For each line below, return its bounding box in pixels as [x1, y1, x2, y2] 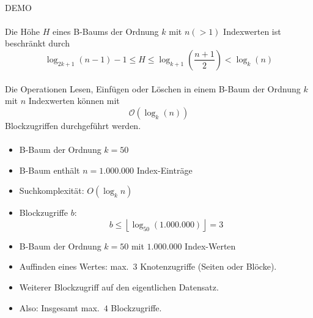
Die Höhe [5, 24, 40, 37]
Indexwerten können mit [28, 94, 120, 107]
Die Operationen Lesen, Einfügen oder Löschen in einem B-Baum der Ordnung [5, 82, 301, 95]
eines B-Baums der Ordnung [52, 24, 159, 37]
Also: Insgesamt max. [19, 301, 100, 314]
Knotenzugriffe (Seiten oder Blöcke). [140, 260, 277, 273]
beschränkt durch [5, 37, 70, 50]
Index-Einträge [136, 163, 193, 176]
